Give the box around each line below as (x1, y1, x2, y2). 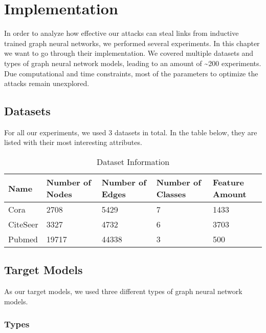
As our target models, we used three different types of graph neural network (4, 286, 242, 297)
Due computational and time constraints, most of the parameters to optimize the (4, 68, 258, 78)
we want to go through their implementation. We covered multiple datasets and (4, 48, 254, 58)
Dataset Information (96, 156, 170, 168)
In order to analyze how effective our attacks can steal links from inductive (4, 28, 239, 38)
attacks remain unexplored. (4, 78, 90, 89)
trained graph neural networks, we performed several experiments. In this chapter (4, 37, 260, 48)
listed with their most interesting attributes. (4, 137, 142, 148)
